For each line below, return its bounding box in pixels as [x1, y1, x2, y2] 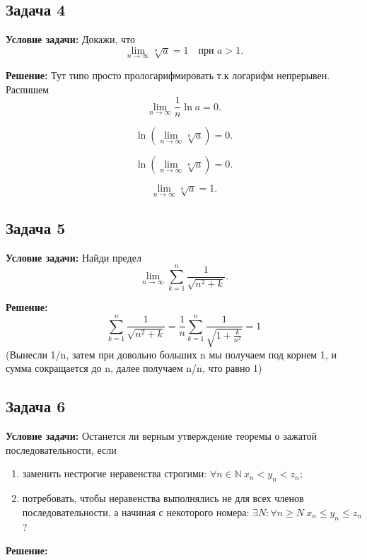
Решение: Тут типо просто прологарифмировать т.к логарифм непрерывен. [6, 68, 330, 83]
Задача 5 [6, 216, 66, 238]
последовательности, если [6, 442, 117, 457]
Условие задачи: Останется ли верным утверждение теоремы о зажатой [6, 428, 317, 443]
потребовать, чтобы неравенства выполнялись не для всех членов [22, 491, 304, 506]
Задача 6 [6, 395, 66, 417]
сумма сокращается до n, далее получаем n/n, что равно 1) [6, 361, 262, 375]
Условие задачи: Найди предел [6, 250, 141, 264]
